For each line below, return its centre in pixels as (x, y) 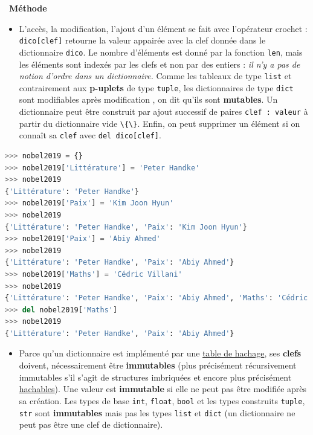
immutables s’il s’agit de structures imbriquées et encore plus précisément (155, 377)
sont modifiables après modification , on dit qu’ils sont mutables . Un (148, 99)
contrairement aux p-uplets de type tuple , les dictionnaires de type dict (156, 87)
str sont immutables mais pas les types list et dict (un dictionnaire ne (157, 412)
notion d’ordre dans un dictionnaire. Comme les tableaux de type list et (155, 76)
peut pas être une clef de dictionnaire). (91, 424)
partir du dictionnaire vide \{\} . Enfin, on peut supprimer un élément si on (160, 123)
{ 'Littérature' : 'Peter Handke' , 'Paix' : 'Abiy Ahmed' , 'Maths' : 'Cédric (156, 298)
